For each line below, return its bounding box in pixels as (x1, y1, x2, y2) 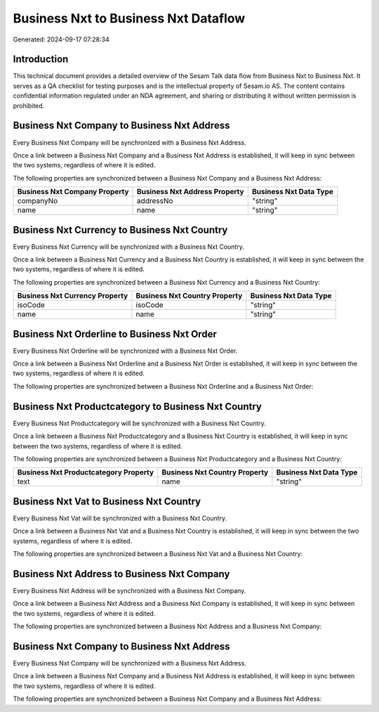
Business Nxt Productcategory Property (17, 467, 154, 477)
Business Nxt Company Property (17, 187, 129, 197)
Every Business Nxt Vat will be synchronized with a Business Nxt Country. (13, 514, 227, 522)
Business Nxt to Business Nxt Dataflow (13, 11, 246, 26)
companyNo (17, 196, 58, 206)
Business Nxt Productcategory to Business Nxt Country (13, 401, 262, 413)
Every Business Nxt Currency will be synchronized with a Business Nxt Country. (13, 242, 245, 251)
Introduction (13, 53, 69, 65)
